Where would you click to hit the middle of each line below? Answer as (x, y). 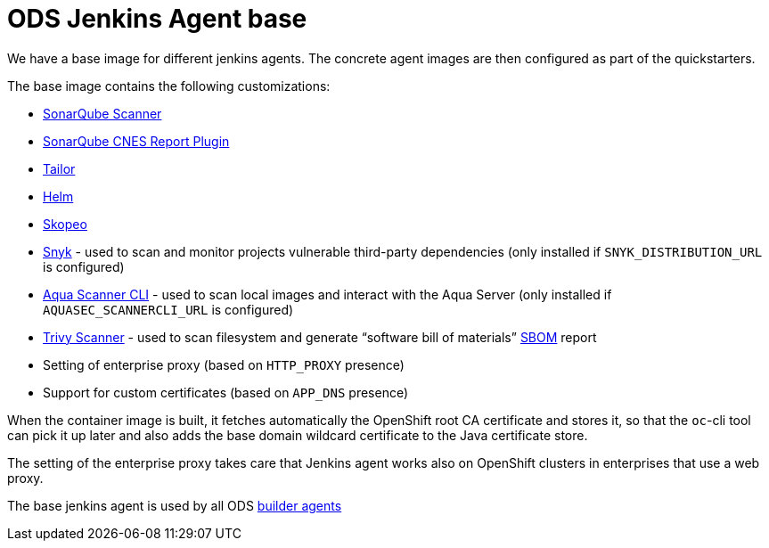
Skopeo (65, 224)
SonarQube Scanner (102, 113)
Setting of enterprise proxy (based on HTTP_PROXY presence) (224, 364)
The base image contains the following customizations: (169, 86)
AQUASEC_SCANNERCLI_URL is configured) (168, 309)
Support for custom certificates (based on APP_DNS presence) (226, 392)
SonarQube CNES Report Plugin (136, 141)
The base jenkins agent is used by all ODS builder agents (175, 505)
